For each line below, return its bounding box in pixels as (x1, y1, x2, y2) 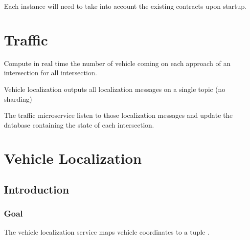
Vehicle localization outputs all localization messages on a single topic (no (4, 84, 226, 94)
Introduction (4, 182, 69, 197)
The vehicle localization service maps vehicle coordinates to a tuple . (4, 226, 209, 237)
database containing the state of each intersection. (4, 119, 154, 130)
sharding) (4, 93, 32, 104)
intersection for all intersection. (4, 67, 97, 78)
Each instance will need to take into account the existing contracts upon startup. (4, 1, 247, 11)
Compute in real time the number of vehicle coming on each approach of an (4, 58, 231, 68)
